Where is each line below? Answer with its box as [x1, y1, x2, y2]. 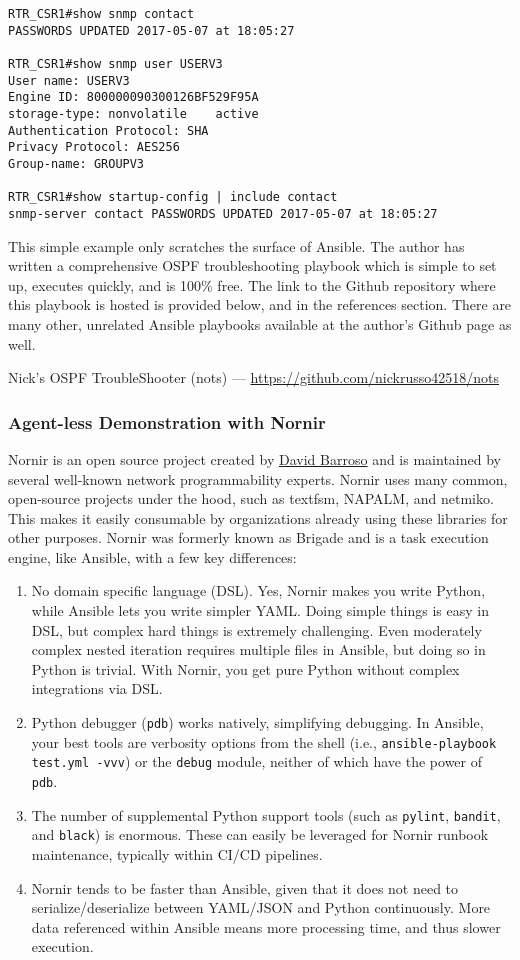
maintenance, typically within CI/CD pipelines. [31, 843, 323, 864]
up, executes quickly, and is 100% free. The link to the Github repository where [8, 274, 496, 295]
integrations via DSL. [31, 678, 163, 699]
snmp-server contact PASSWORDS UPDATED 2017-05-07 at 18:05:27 [8, 206, 438, 221]
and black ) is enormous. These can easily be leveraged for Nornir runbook [31, 824, 489, 845]
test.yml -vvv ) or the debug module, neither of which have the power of [31, 751, 483, 772]
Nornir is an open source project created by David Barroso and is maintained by [8, 448, 501, 469]
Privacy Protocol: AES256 [8, 140, 180, 155]
